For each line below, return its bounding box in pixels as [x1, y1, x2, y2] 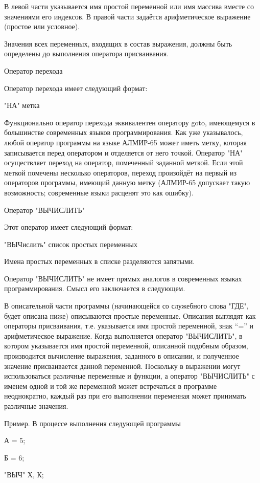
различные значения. [4, 401, 68, 411]
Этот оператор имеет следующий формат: [4, 222, 133, 232]
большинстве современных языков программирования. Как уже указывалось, [4, 127, 243, 138]
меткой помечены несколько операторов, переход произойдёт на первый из [4, 167, 237, 178]
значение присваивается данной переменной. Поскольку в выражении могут [4, 360, 241, 371]
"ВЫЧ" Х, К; [4, 469, 44, 480]
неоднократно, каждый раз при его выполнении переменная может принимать [4, 390, 246, 401]
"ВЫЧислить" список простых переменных [4, 238, 137, 249]
